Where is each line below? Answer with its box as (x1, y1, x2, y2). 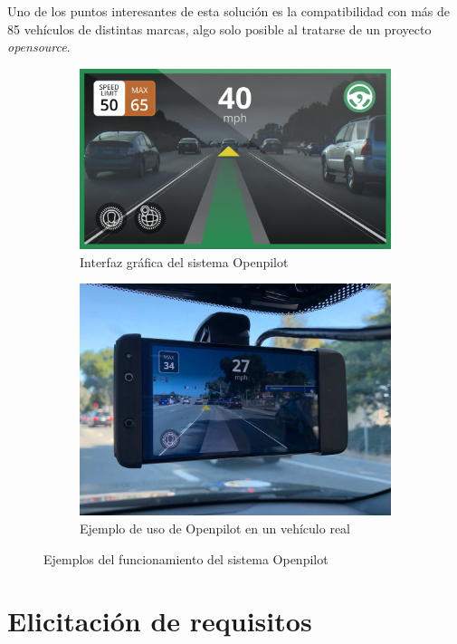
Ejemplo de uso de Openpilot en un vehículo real (80, 519, 350, 538)
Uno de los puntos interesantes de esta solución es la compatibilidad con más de (7, 2, 451, 20)
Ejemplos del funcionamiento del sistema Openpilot (43, 549, 328, 568)
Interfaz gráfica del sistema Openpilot (80, 252, 289, 271)
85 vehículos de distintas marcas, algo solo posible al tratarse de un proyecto (7, 19, 432, 38)
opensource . (7, 37, 71, 56)
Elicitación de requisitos (7, 602, 312, 639)
